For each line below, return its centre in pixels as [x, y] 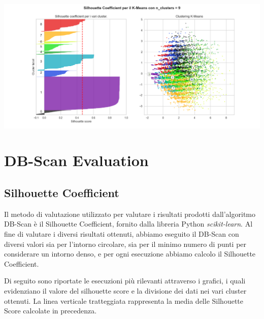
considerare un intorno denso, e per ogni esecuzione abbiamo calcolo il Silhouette [130, 254]
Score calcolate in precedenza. [51, 311]
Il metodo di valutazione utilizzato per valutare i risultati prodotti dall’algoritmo [130, 214]
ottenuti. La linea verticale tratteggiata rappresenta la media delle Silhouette [124, 300]
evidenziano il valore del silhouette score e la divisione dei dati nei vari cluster [125, 290]
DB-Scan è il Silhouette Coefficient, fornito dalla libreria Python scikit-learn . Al [128, 224]
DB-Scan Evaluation [76, 160]
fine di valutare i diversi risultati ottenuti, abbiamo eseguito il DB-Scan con [122, 233]
